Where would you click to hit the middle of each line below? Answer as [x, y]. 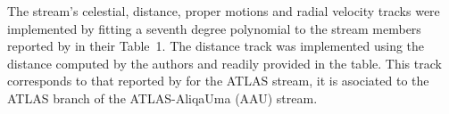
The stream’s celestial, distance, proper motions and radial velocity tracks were [224, 11]
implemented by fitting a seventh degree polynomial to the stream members [214, 28]
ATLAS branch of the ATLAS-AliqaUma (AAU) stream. [162, 98]
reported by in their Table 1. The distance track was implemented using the [216, 46]
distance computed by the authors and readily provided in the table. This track [224, 63]
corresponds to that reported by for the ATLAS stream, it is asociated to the [218, 81]
